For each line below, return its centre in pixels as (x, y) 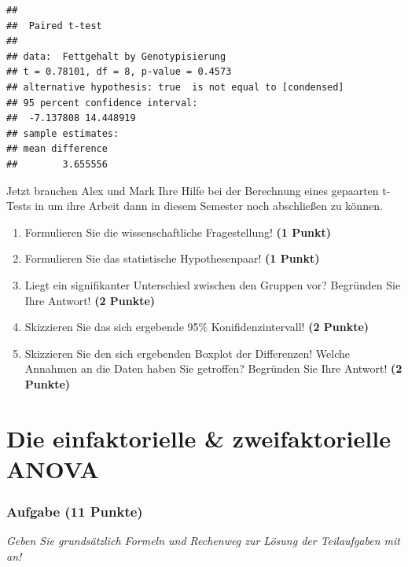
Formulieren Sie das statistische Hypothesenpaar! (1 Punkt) (172, 258)
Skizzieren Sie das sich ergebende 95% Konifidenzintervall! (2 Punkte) (197, 327)
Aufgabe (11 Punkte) (75, 511)
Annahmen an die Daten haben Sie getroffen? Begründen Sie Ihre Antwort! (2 (213, 368)
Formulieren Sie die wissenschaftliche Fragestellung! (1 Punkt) (178, 232)
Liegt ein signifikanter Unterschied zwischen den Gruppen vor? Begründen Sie (213, 284)
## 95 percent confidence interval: (102, 103)
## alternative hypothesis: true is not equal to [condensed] (175, 87)
